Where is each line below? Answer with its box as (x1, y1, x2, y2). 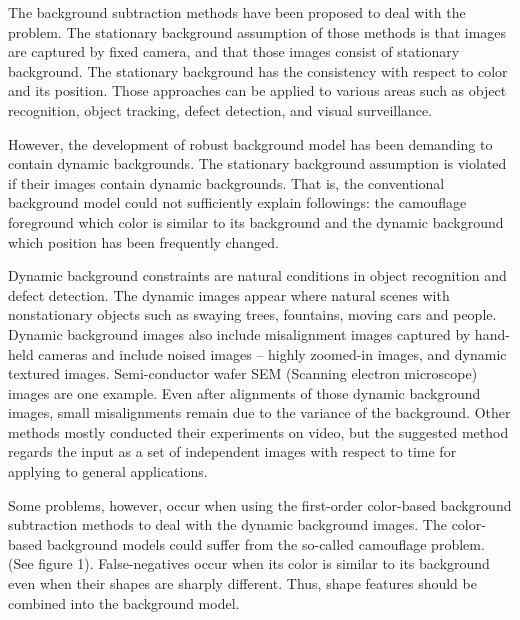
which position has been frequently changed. (8, 231, 279, 252)
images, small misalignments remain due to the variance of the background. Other (8, 402, 511, 423)
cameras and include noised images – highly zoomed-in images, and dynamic (38, 343, 507, 364)
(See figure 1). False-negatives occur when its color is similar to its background (8, 553, 490, 574)
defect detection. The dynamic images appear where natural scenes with (8, 284, 450, 305)
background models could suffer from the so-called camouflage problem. (46, 533, 485, 554)
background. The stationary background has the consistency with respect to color (8, 60, 508, 81)
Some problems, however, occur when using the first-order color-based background (8, 494, 512, 515)
